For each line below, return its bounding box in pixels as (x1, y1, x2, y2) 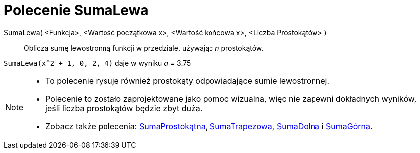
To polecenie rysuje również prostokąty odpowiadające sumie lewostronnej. (45, 75, 330, 86)
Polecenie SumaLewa (4, 2, 149, 19)
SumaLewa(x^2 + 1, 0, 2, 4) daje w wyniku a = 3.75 (4, 58, 191, 67)
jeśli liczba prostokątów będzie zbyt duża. (45, 103, 203, 113)
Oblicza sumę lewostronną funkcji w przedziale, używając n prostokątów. (24, 43, 264, 52)
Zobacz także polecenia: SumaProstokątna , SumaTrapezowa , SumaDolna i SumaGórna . (45, 121, 373, 131)
